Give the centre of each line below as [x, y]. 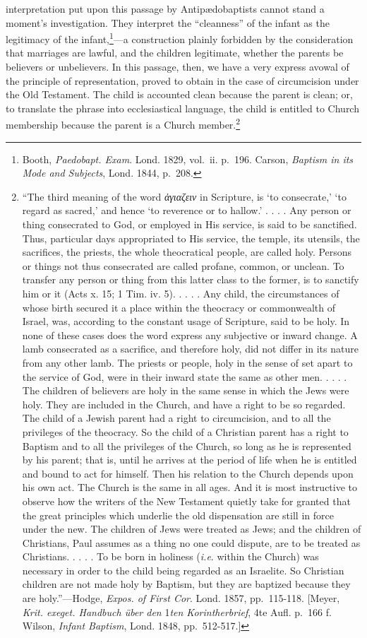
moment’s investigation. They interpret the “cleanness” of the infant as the [168, 22]
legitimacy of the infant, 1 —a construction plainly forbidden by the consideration [180, 38]
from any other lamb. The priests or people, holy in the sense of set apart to [187, 362]
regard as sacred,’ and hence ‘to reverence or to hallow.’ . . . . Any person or [187, 210]
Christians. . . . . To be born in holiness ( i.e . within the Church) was [170, 556]
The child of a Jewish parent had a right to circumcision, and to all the [176, 418]
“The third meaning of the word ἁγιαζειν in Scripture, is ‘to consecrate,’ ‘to [184, 196]
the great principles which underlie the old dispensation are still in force [178, 515]
